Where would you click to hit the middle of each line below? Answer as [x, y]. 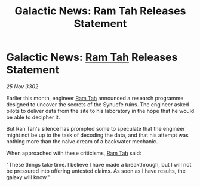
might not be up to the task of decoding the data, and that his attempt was [98, 135]
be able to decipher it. [33, 117]
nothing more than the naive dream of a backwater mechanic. [82, 141]
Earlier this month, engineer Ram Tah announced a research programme [95, 98]
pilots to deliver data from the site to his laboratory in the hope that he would [100, 111]
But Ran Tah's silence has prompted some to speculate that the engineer [96, 128]
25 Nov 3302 [22, 86]
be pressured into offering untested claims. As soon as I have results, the [96, 171]
